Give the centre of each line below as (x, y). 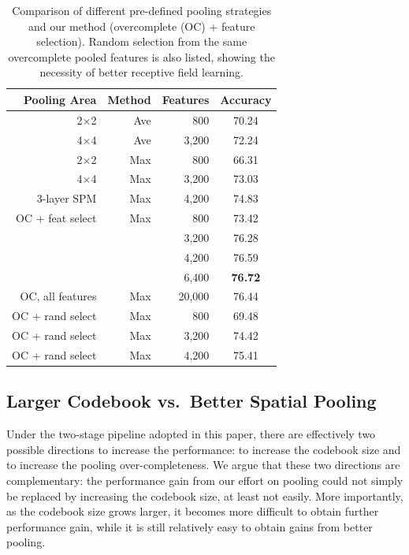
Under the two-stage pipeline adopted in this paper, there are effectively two (191, 434)
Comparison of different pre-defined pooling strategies (142, 10)
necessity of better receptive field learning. (141, 72)
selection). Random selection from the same (142, 41)
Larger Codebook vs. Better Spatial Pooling (191, 401)
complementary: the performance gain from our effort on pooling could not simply (205, 481)
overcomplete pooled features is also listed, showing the (141, 56)
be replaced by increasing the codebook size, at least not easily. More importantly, (205, 495)
